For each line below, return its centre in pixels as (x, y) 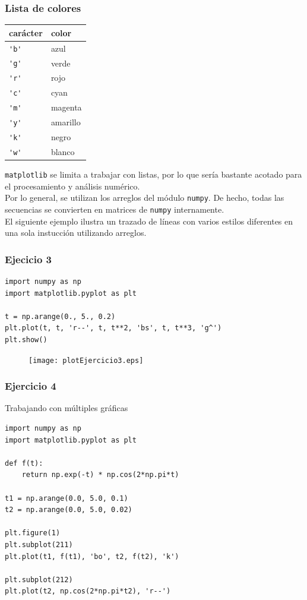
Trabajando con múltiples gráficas (67, 408)
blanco (63, 151)
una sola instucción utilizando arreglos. (76, 233)
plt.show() (26, 340)
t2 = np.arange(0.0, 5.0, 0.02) (69, 510)
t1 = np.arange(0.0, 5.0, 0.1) (67, 498)
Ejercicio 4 (31, 386)
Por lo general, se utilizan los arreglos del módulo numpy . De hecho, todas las (145, 198)
